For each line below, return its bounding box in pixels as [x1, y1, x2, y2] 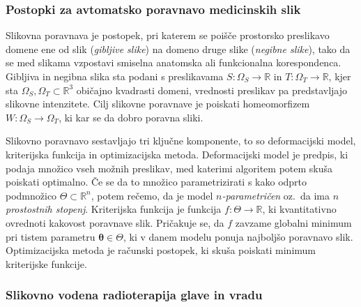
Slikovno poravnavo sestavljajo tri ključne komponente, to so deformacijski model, [6, 133, 356, 148]
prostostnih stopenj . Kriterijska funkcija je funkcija [6, 202, 222, 216]
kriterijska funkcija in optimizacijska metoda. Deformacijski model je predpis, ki [6, 147, 348, 161]
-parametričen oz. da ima [222, 188, 330, 202]
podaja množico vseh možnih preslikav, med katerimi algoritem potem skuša [6, 160, 333, 175]
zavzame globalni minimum [235, 215, 352, 230]
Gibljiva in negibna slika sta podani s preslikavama [6, 69, 224, 83]
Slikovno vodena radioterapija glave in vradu [6, 286, 263, 304]
